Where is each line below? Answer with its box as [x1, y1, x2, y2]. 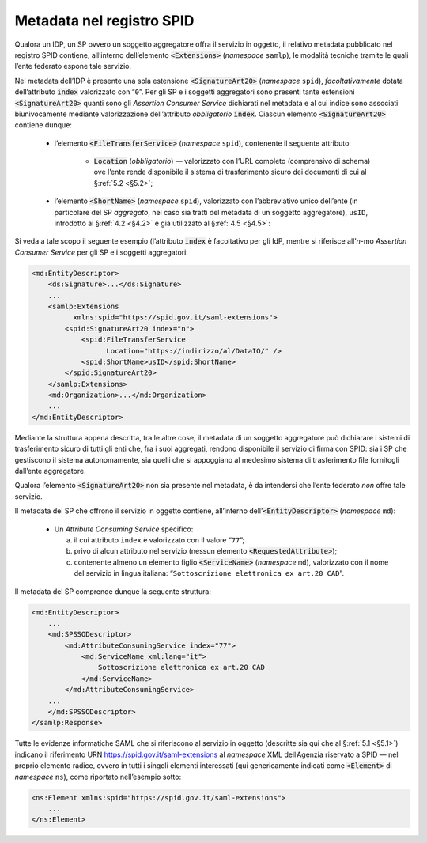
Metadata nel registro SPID [14, 12, 195, 29]
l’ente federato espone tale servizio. [14, 62, 132, 71]
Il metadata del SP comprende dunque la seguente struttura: [14, 586, 211, 596]
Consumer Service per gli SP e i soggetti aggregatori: [14, 248, 189, 257]
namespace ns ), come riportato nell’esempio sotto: [14, 772, 182, 781]
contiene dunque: [14, 120, 73, 130]
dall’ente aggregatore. [14, 467, 86, 476]
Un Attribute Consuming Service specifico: [54, 524, 194, 534]
